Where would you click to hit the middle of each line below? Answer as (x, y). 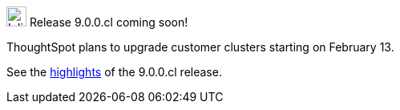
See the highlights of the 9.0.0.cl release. (114, 72)
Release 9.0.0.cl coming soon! (109, 22)
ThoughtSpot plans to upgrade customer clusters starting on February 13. (200, 47)
